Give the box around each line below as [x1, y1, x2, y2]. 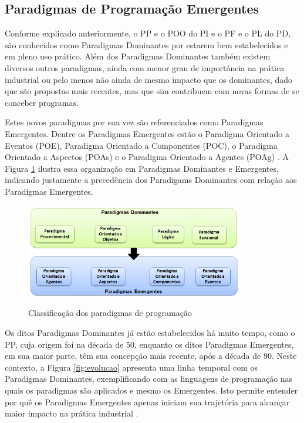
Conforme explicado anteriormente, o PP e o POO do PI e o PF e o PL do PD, [5, 27, 291, 39]
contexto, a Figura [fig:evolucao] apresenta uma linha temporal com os [5, 361, 258, 373]
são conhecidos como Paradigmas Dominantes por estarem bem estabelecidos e [5, 38, 288, 51]
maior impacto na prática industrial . [5, 407, 139, 419]
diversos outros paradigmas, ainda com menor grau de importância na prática [5, 61, 285, 74]
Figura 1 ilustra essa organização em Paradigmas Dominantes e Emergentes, [5, 162, 279, 174]
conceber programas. [5, 96, 79, 108]
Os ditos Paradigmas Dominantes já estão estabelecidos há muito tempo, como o [5, 327, 295, 339]
